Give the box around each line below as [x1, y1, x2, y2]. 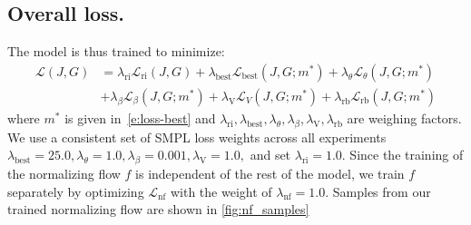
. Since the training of [341, 145, 464, 164]
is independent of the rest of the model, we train [135, 164, 405, 183]
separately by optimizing [7, 181, 144, 201]
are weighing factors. [347, 108, 462, 127]
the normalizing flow [7, 164, 121, 183]
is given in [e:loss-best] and [64, 108, 216, 127]
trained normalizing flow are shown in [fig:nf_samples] [7, 200, 309, 219]
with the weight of [170, 181, 272, 201]
